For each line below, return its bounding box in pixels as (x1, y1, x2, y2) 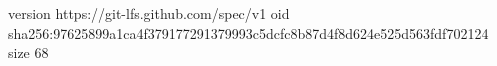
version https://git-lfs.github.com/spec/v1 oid (8, 3, 290, 23)
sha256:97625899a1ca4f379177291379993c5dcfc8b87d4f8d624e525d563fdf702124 (8, 22, 489, 43)
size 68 (8, 42, 49, 63)
